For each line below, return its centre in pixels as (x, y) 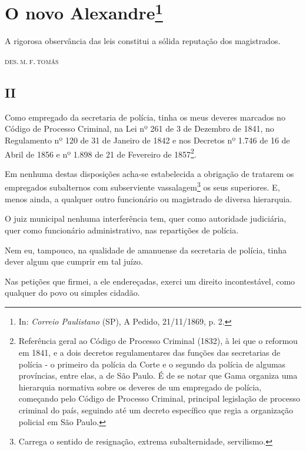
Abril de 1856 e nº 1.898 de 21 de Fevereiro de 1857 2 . (101, 153)
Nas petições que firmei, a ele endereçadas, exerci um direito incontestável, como (150, 281)
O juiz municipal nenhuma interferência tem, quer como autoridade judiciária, (146, 218)
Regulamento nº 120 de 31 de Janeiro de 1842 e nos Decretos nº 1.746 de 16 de (147, 140)
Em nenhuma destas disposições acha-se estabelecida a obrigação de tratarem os (149, 173)
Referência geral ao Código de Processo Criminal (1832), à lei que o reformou (158, 341)
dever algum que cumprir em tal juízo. (74, 261)
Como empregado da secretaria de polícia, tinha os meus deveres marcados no (145, 117)
